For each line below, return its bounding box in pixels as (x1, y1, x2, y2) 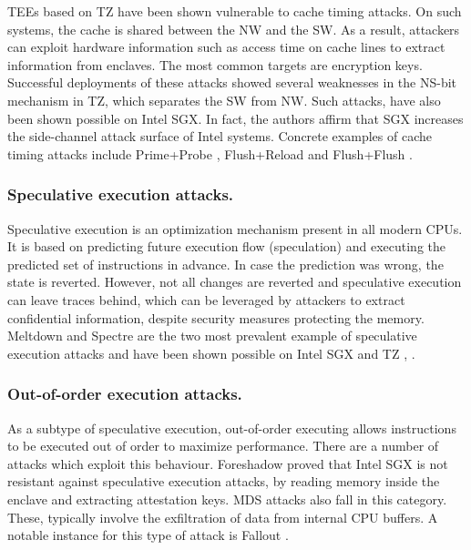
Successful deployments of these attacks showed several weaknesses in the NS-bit (7, 73, 457, 92)
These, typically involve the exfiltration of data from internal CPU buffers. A (7, 507, 438, 526)
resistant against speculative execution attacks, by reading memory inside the (7, 472, 440, 491)
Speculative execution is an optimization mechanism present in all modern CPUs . (7, 219, 463, 238)
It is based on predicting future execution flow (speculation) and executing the (7, 237, 445, 256)
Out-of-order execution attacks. (7, 382, 242, 405)
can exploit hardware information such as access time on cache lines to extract (7, 37, 445, 56)
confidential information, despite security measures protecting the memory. (7, 308, 425, 327)
